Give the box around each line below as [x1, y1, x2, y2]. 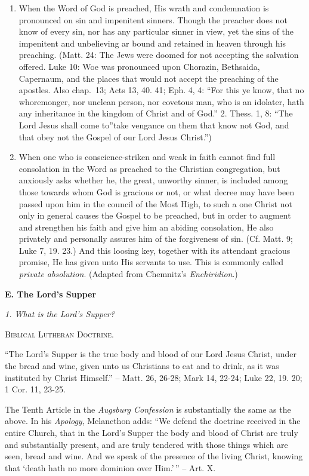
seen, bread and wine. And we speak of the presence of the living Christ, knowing [5, 450, 303, 462]
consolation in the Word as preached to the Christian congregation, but [18, 162, 280, 174]
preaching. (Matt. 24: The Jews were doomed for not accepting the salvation [18, 48, 299, 61]
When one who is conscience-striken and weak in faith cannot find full [18, 151, 276, 163]
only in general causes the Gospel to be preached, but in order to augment [18, 209, 291, 222]
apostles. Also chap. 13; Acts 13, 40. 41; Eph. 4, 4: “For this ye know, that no [18, 84, 304, 96]
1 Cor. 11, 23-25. [5, 383, 66, 395]
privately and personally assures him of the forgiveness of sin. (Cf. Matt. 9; [18, 232, 293, 245]
